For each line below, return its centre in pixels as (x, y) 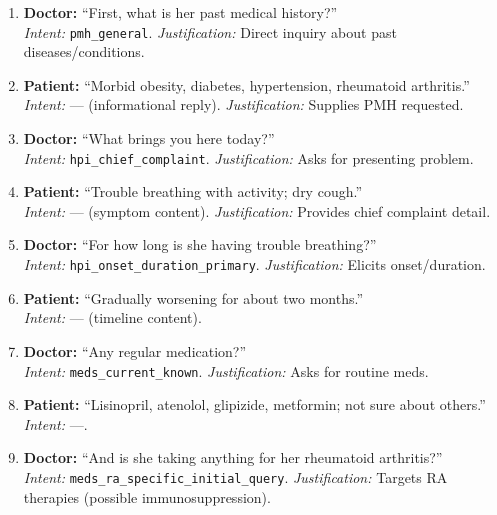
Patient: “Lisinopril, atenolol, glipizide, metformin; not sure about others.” (254, 404)
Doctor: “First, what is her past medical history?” (180, 12)
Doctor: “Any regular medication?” (135, 350)
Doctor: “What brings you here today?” (149, 138)
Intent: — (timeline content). (112, 317)
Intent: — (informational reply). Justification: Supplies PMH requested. (243, 104)
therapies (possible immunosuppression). (147, 496)
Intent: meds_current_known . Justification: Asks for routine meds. (226, 370)
